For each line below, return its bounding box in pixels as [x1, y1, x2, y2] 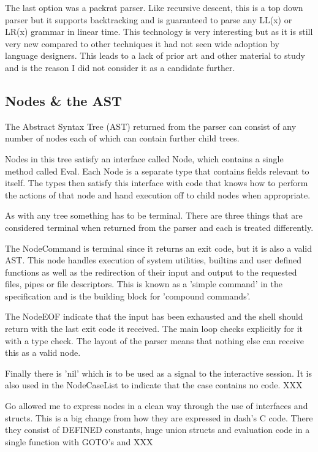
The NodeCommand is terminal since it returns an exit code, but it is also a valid [5, 241, 312, 254]
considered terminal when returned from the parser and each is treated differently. [5, 220, 314, 233]
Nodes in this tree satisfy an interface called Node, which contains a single [5, 152, 284, 165]
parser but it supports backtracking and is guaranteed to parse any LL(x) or [5, 13, 292, 26]
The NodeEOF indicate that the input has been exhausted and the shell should [5, 310, 303, 323]
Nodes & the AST [5, 91, 122, 110]
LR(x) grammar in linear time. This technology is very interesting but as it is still [5, 25, 313, 38]
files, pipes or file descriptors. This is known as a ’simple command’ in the [5, 277, 282, 290]
